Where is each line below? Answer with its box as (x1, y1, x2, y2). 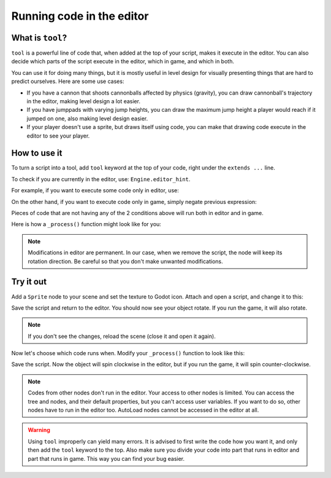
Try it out (11, 276, 47, 287)
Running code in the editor (11, 9, 149, 23)
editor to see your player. (26, 132, 90, 139)
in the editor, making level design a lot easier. (26, 98, 141, 105)
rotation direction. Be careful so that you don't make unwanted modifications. (28, 257, 223, 265)
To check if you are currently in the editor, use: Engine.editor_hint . (11, 175, 191, 182)
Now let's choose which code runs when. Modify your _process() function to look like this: (11, 350, 245, 357)
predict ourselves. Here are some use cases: (11, 77, 124, 85)
